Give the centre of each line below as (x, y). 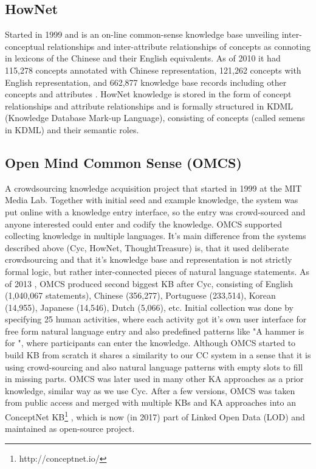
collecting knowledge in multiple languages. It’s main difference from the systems (156, 236)
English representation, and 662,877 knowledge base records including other (146, 82)
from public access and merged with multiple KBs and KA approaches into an (150, 402)
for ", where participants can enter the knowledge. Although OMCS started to (150, 343)
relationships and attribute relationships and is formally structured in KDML (149, 106)
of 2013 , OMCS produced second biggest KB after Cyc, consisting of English (149, 283)
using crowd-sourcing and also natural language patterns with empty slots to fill (154, 367)
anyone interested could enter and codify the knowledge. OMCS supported (144, 224)
